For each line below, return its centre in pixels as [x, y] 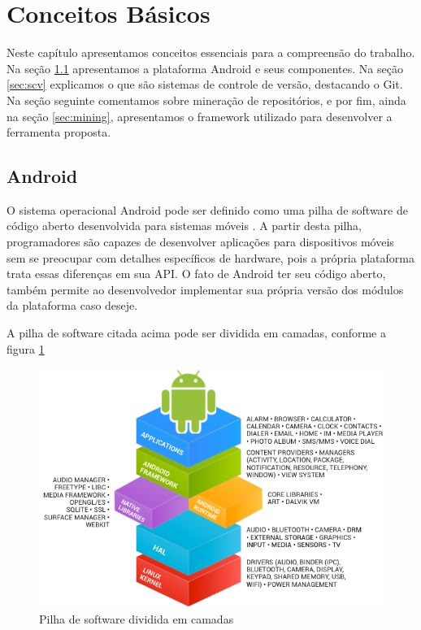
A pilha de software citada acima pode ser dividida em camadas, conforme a [196, 333]
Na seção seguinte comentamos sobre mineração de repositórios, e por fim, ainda [206, 100]
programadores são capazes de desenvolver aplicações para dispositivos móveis [200, 242]
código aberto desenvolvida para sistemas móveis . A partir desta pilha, [184, 226]
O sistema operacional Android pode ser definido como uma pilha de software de [207, 209]
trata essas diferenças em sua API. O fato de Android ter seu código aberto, [196, 274]
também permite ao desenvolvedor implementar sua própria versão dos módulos [205, 289]
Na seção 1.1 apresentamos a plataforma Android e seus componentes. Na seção [205, 68]
